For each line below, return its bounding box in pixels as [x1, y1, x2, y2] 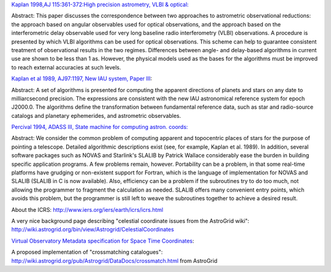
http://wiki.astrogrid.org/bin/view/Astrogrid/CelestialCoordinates [11, 226, 174, 233]
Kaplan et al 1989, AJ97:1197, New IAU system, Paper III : [11, 75, 153, 82]
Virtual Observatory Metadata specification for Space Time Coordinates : [11, 237, 194, 244]
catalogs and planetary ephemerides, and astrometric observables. [11, 112, 181, 119]
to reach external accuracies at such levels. [11, 63, 121, 71]
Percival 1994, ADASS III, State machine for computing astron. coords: [11, 123, 188, 131]
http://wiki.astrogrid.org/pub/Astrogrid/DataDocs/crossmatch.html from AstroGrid [11, 257, 218, 264]
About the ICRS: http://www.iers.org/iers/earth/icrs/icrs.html [11, 206, 164, 213]
